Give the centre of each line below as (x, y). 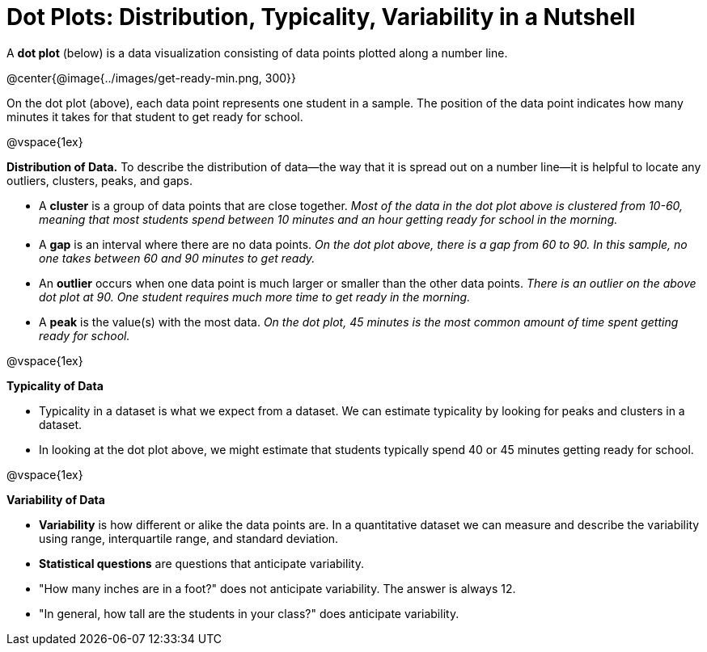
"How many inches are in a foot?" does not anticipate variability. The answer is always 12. (277, 588)
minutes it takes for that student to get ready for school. (155, 116)
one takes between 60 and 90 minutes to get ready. (177, 258)
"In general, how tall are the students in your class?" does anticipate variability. (249, 613)
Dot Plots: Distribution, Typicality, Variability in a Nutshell (321, 17)
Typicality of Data (55, 385)
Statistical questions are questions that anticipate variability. (201, 563)
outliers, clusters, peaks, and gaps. (99, 180)
